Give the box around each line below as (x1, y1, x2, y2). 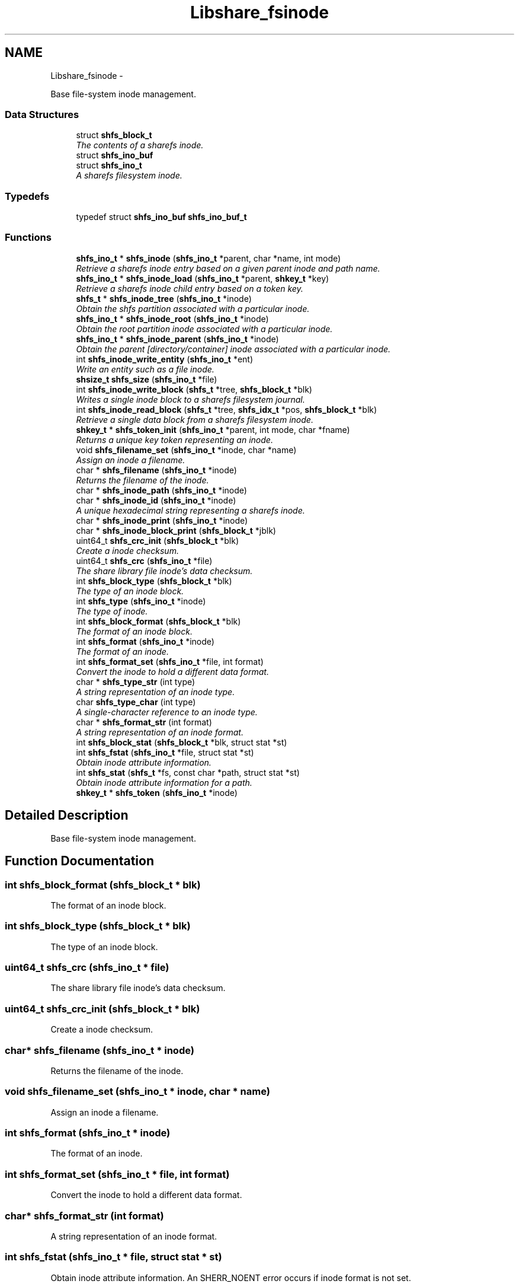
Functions (5, 231, 52, 244)
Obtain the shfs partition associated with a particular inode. (76, 303, 310, 314)
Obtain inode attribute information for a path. (76, 777, 252, 788)
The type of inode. (76, 606, 148, 616)
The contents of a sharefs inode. (76, 140, 204, 151)
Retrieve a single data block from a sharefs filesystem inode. (76, 414, 313, 425)
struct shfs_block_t (76, 130, 152, 141)
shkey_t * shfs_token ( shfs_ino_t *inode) (76, 787, 238, 798)
